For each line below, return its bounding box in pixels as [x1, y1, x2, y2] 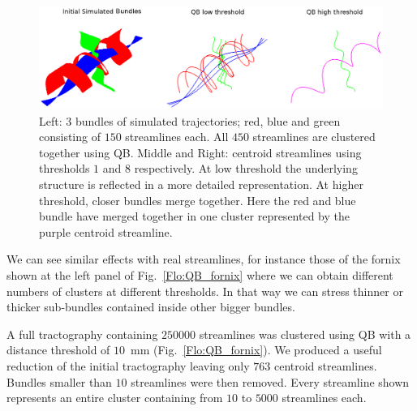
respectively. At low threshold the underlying [134, 160, 358, 177]
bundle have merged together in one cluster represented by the [39, 208, 350, 225]
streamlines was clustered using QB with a [199, 325, 411, 342]
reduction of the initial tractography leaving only [6, 357, 250, 375]
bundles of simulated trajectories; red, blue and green [75, 112, 341, 129]
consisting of [39, 128, 101, 145]
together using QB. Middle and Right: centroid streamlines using [39, 143, 362, 161]
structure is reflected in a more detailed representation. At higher [39, 176, 363, 193]
